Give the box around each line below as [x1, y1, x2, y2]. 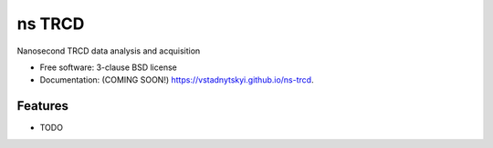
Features [16, 98, 68, 113]
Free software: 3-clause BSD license [39, 62, 177, 73]
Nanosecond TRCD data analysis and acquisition [16, 45, 201, 56]
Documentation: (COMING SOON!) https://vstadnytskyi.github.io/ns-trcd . [39, 74, 314, 85]
